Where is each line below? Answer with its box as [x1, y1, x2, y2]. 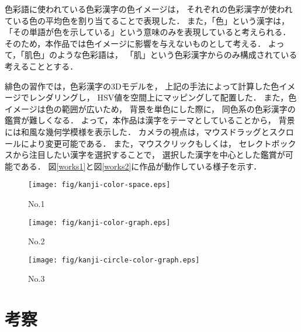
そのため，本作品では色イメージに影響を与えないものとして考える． [5, 37, 266, 49]
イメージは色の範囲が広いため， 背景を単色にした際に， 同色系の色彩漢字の [5, 102, 296, 115]
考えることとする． [5, 60, 78, 72]
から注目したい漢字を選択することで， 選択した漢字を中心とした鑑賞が [12, 148, 285, 161]
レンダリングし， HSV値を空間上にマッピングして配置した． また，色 [29, 91, 297, 103]
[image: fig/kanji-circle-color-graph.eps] [28, 255, 200, 264]
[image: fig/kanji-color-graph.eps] [28, 218, 171, 227]
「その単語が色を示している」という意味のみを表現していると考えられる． [5, 26, 291, 38]
